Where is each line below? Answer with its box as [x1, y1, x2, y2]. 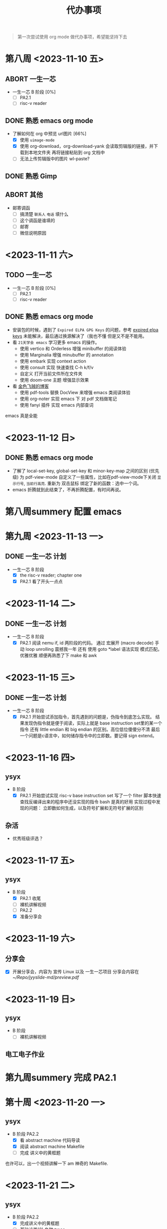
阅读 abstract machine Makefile [19, 1144, 85, 1150]
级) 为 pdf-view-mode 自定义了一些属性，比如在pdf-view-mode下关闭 [12, 474, 157, 480]
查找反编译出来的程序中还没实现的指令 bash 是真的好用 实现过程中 [19, 799, 156, 805]
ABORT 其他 [5, 191, 43, 199]
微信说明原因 [19, 230, 46, 236]
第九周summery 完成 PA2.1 [5, 1072, 117, 1083]
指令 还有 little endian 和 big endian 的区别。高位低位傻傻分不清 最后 [19, 727, 161, 733]
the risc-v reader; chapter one [19, 572, 82, 578]
